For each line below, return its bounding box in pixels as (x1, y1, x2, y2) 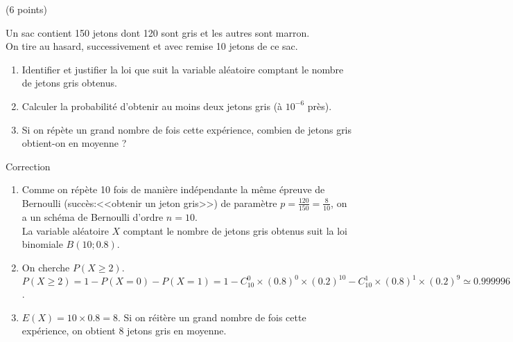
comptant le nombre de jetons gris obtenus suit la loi (123, 223, 347, 237)
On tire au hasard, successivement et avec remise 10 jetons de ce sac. (6, 39, 298, 53)
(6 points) (6, 2, 47, 16)
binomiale (21, 237, 63, 251)
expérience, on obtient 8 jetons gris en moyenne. (21, 323, 227, 338)
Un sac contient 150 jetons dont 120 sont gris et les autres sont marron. (6, 25, 310, 39)
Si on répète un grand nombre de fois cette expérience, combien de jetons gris (21, 122, 352, 136)
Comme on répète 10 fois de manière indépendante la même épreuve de (21, 182, 325, 197)
